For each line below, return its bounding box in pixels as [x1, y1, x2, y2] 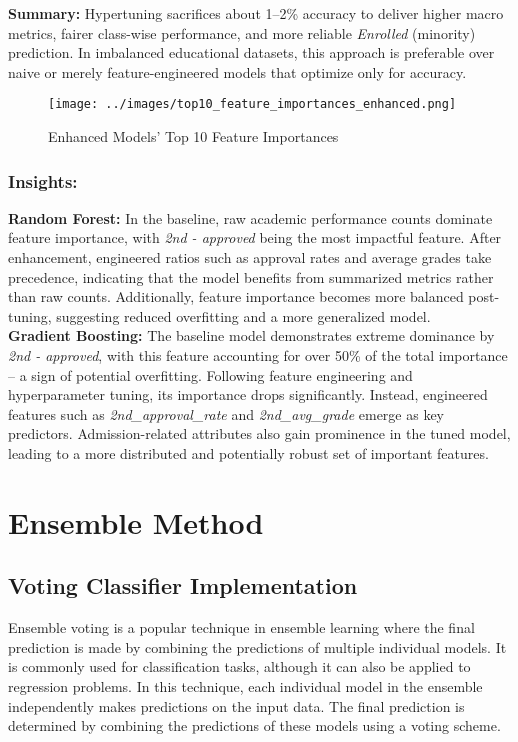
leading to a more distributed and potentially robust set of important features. [8, 442, 489, 463]
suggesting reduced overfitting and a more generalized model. [56, 305, 431, 326]
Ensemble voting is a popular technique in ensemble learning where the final [8, 617, 475, 638]
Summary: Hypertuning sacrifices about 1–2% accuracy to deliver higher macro [8, 3, 504, 23]
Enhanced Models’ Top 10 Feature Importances [48, 126, 339, 147]
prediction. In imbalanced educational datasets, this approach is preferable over [8, 42, 495, 63]
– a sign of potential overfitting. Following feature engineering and [8, 364, 413, 385]
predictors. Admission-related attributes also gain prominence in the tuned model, [8, 423, 511, 444]
